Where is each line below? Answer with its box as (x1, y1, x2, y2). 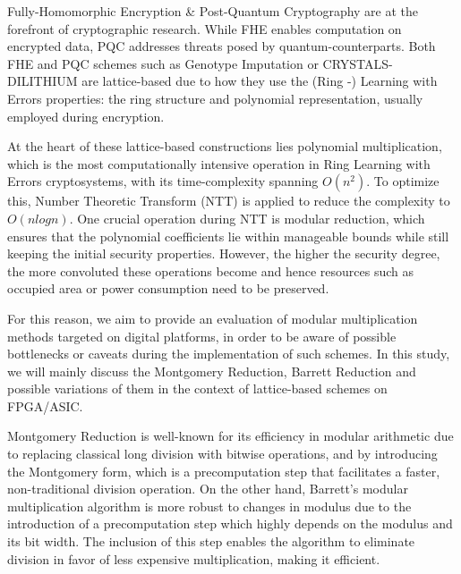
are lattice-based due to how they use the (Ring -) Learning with (81, 72, 438, 90)
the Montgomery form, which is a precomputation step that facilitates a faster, (7, 461, 440, 480)
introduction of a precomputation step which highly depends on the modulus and (7, 514, 453, 533)
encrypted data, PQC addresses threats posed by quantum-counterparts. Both (7, 37, 436, 55)
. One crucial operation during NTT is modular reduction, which (69, 208, 425, 227)
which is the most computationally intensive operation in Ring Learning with (7, 154, 431, 173)
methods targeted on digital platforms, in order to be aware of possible (7, 326, 397, 345)
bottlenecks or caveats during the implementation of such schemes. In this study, (7, 344, 450, 363)
